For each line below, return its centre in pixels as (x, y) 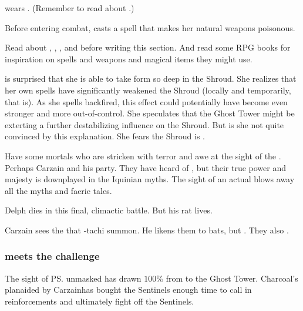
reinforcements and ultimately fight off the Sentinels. (100, 301)
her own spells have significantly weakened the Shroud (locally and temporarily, (148, 90)
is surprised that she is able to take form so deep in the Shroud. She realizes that (151, 78)
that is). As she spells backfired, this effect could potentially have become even (146, 101)
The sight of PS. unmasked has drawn (73, 278)
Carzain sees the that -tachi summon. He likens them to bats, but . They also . (147, 230)
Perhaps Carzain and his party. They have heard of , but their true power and (145, 167)
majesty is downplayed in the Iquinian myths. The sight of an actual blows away (150, 179)
